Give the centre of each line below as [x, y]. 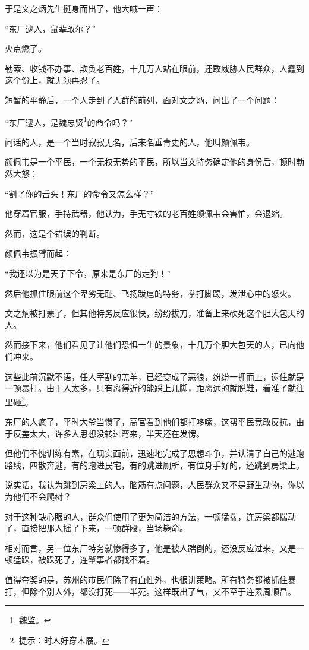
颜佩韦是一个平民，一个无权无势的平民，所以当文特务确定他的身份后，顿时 [150, 162]
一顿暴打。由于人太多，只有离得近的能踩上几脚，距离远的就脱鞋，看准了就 [150, 388]
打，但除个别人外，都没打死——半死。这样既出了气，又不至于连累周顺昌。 [150, 591]
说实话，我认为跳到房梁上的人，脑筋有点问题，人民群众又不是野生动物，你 [150, 485]
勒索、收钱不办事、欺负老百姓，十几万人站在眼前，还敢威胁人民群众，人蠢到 [154, 68]
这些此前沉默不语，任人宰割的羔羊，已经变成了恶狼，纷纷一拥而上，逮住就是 [154, 376]
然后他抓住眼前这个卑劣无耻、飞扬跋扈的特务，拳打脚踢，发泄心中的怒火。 [150, 293]
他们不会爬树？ [42, 496]
